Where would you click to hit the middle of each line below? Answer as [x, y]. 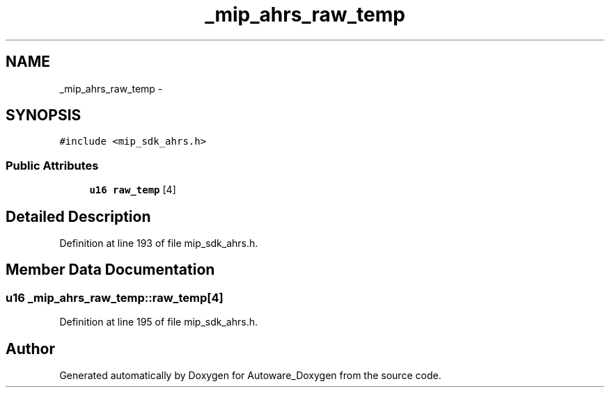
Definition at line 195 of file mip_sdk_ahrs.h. [158, 322]
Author [30, 348]
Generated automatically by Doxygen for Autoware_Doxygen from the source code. [250, 376]
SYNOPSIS [44, 115]
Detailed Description [78, 216]
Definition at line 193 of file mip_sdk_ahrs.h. [159, 243]
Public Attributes [52, 165]
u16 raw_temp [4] [133, 190]
